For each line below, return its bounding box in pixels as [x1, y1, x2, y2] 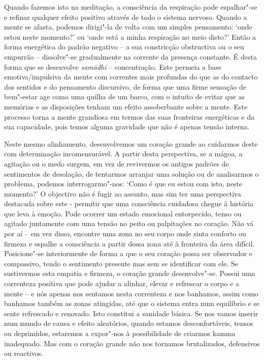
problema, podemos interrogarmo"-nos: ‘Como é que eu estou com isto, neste [4, 178, 243, 189]
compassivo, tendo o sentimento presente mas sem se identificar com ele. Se [4, 258, 238, 268]
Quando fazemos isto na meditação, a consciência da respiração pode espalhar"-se [4, 2, 257, 12]
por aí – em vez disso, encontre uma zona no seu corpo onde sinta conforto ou [4, 228, 246, 239]
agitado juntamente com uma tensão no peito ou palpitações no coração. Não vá [4, 218, 254, 229]
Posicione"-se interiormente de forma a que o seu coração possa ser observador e [4, 248, 252, 259]
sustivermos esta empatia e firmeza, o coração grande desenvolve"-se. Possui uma [4, 268, 255, 279]
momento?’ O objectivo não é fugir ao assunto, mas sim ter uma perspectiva [4, 188, 241, 199]
